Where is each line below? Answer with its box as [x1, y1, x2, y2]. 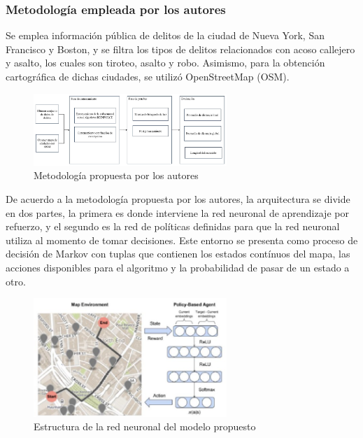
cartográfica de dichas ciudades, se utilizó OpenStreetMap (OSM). [6, 69, 290, 83]
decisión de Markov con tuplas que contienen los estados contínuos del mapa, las [6, 246, 350, 261]
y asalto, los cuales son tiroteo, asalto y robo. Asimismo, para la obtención [6, 55, 325, 70]
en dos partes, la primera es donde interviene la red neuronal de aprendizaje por [6, 205, 349, 220]
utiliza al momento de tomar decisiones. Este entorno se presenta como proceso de [6, 232, 358, 247]
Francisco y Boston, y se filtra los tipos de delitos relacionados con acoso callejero [6, 41, 355, 56]
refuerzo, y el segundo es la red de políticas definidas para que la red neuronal [6, 219, 340, 234]
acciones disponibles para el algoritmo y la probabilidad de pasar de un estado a [6, 260, 350, 274]
